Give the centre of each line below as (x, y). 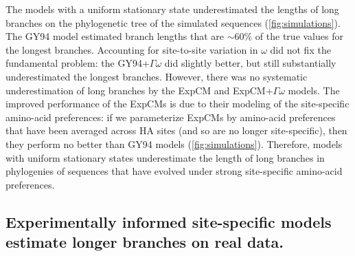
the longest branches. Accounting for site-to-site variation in (132, 49)
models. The (314, 90)
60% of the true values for (289, 36)
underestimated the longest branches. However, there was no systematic (157, 76)
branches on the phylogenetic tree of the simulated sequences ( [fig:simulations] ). (173, 22)
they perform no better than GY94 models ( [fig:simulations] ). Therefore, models (174, 143)
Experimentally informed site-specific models (169, 221)
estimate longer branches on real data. (145, 242)
